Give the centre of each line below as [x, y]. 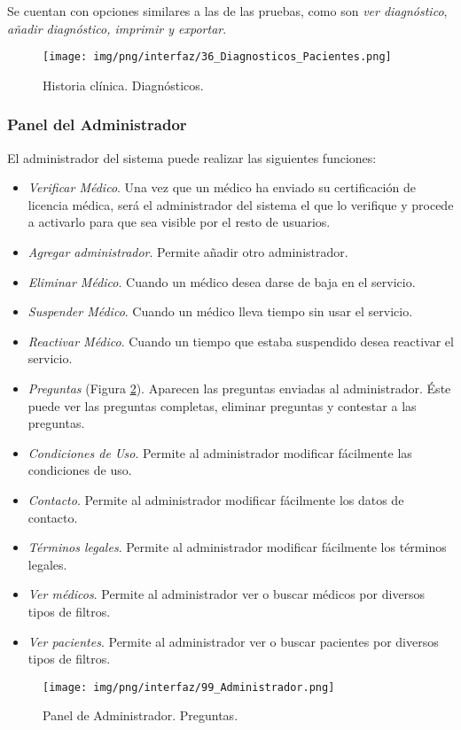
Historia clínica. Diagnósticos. [123, 85]
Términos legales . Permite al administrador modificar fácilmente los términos [237, 547]
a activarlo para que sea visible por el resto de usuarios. [179, 222]
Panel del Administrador [97, 124]
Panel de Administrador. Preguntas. [141, 715]
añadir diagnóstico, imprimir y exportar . [117, 28]
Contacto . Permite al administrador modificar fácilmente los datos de [216, 499]
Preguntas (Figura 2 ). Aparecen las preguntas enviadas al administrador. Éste [239, 388]
